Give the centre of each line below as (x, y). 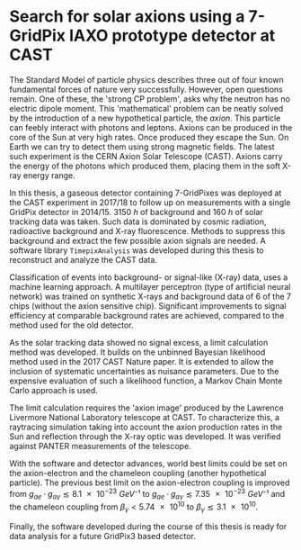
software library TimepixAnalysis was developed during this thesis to (137, 250)
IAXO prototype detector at (172, 36)
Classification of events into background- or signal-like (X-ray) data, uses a (149, 277)
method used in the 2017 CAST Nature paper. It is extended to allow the (142, 361)
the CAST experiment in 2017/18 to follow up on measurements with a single (150, 202)
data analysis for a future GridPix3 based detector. (102, 536)
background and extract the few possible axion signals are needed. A (138, 240)
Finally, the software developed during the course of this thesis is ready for (148, 526)
